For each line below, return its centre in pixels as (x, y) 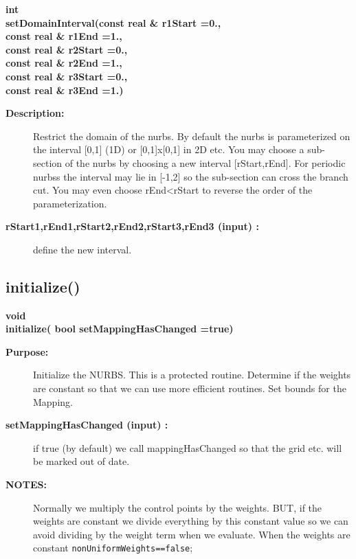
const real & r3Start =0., (67, 76)
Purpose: (27, 351)
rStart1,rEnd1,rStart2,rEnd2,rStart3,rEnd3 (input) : (132, 226)
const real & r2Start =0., (67, 49)
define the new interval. (82, 249)
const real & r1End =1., (64, 36)
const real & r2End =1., (64, 63)
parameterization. (70, 203)
